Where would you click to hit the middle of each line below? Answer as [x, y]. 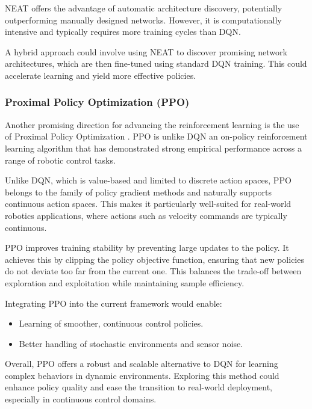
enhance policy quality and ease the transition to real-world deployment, [139, 387]
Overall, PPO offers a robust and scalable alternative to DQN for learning [142, 364]
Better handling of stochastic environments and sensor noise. [131, 343]
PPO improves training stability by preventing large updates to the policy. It [147, 248]
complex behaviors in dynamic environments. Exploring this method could [142, 375]
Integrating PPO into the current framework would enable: [114, 303]
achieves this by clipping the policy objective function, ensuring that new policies [154, 259]
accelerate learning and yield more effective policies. [101, 75]
